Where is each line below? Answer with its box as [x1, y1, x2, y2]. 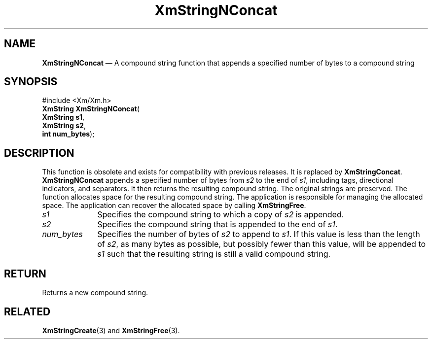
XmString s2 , [42, 121, 86, 130]
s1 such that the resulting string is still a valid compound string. [97, 249, 331, 259]
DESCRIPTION [4, 146, 74, 159]
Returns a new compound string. [42, 288, 148, 297]
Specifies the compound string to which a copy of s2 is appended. [97, 209, 344, 220]
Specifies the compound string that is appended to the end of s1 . [97, 219, 338, 230]
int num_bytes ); [42, 130, 95, 138]
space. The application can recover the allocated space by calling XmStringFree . [42, 201, 306, 210]
